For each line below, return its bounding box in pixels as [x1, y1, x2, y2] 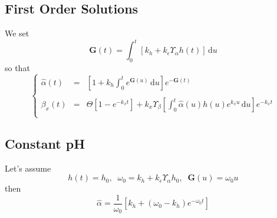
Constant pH [5, 134, 85, 152]
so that [5, 62, 30, 74]
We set [5, 27, 29, 39]
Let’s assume [5, 162, 51, 174]
